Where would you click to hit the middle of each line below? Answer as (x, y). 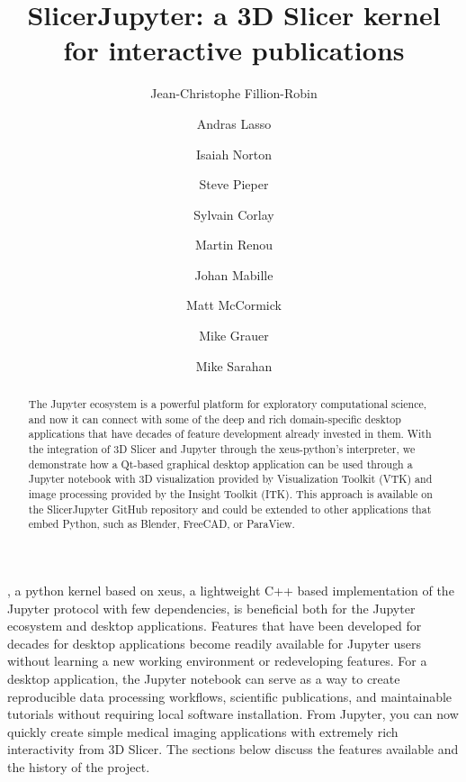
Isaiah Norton (234, 154)
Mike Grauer (234, 336)
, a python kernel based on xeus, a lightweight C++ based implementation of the (231, 590)
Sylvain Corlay (234, 214)
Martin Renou (234, 245)
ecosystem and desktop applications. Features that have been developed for (215, 626)
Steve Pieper (234, 184)
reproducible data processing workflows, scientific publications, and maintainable (230, 696)
